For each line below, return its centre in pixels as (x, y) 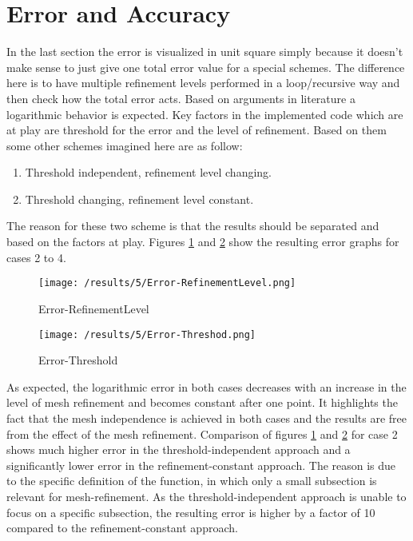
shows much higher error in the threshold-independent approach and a (179, 450)
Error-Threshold (78, 360)
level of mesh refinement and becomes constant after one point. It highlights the (202, 402)
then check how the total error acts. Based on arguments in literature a (181, 98)
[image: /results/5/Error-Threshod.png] (147, 334)
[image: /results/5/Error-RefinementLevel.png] (167, 283)
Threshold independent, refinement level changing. (148, 172)
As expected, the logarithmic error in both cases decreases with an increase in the (206, 386)
